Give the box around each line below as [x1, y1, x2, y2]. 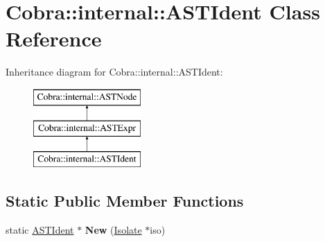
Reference [6, 24, 102, 53]
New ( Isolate [85, 223, 142, 237]
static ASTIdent [6, 223, 74, 237]
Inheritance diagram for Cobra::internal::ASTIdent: [6, 64, 223, 79]
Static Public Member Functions [6, 190, 244, 211]
